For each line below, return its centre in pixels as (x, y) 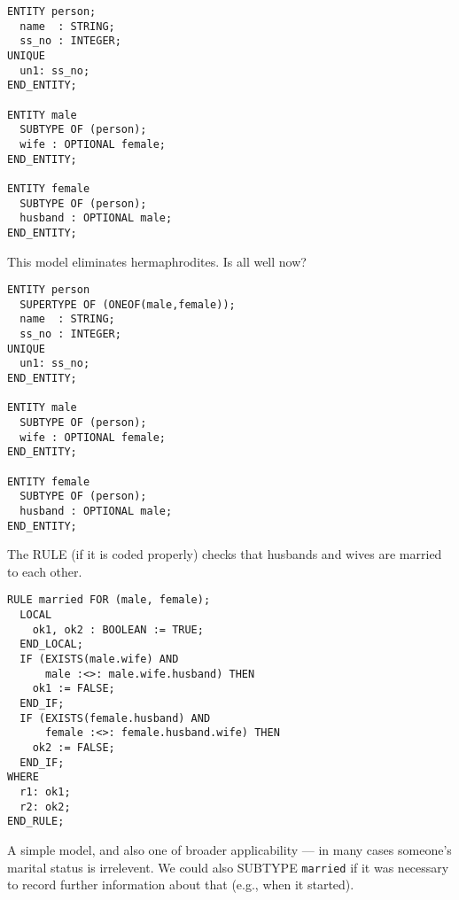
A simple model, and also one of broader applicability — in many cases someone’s (229, 849)
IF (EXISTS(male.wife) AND (99, 659)
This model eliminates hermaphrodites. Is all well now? (157, 261)
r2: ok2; (45, 807)
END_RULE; (36, 822)
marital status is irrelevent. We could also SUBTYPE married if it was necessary (228, 867)
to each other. (45, 571)
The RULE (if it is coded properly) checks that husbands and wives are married (225, 554)
